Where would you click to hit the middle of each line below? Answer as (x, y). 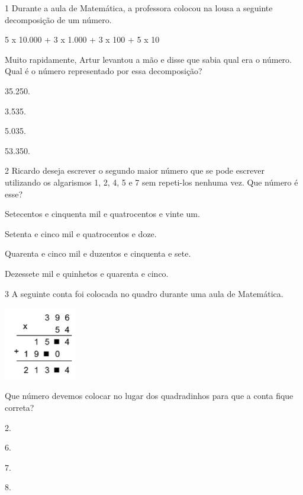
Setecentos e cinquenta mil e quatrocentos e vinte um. (102, 214)
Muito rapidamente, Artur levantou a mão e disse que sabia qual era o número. (148, 59)
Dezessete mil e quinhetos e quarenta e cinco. (87, 273)
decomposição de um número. (58, 19)
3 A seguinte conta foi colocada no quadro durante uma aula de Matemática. (144, 293)
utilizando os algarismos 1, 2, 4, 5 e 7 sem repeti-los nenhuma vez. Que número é (151, 182)
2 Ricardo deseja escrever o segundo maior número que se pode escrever (135, 170)
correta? (20, 407)
